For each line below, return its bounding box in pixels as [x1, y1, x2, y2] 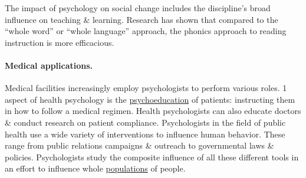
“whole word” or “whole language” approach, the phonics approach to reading [5, 25, 287, 37]
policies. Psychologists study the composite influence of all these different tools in [5, 150, 299, 163]
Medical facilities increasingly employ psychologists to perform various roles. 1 [5, 82, 287, 94]
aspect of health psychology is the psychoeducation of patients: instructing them [5, 93, 295, 105]
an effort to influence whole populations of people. [5, 162, 186, 174]
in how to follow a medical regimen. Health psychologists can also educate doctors [5, 105, 301, 117]
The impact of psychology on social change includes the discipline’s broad [5, 2, 271, 14]
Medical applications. [5, 59, 93, 71]
